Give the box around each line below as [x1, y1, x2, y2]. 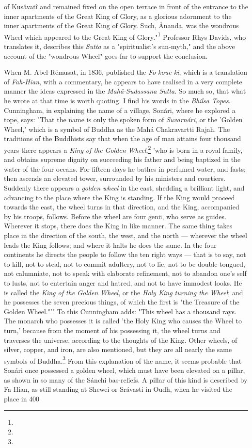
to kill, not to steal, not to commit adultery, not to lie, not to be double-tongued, [4, 258, 245, 269]
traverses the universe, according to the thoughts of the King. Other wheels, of [4, 335, 237, 345]
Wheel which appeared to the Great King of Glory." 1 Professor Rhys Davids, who [4, 30, 246, 42]
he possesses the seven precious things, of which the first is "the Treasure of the [4, 297, 239, 307]
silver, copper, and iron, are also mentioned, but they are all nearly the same [4, 344, 232, 354]
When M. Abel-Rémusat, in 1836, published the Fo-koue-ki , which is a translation [4, 67, 248, 77]
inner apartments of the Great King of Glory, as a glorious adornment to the [4, 11, 232, 21]
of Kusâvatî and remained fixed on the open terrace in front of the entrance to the [4, 1, 248, 11]
